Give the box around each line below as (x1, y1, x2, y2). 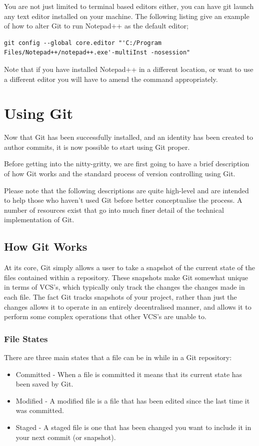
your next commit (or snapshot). (15, 432, 116, 442)
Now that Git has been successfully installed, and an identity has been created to (4, 132, 253, 142)
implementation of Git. (4, 214, 74, 225)
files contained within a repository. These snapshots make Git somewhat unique (4, 272, 248, 282)
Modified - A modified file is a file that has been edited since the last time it (15, 395, 250, 406)
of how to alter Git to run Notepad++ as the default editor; (4, 20, 188, 31)
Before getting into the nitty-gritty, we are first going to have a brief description (4, 158, 249, 169)
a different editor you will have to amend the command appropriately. (4, 73, 218, 84)
